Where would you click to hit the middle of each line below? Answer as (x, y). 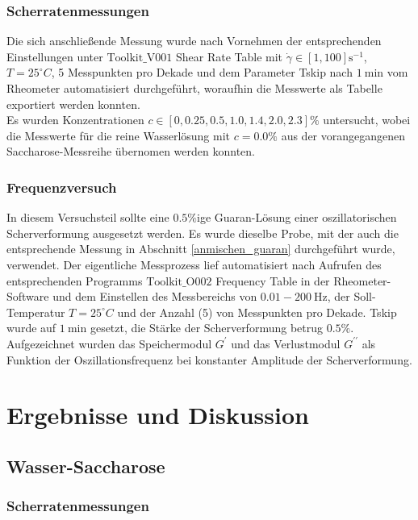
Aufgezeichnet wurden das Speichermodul (109, 343)
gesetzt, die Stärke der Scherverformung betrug (207, 328)
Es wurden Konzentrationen (75, 120)
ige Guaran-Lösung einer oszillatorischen (297, 217)
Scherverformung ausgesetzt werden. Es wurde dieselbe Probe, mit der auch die (203, 233)
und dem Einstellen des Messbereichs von (155, 296)
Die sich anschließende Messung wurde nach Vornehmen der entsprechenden (194, 41)
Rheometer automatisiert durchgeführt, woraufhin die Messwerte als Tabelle (194, 88)
